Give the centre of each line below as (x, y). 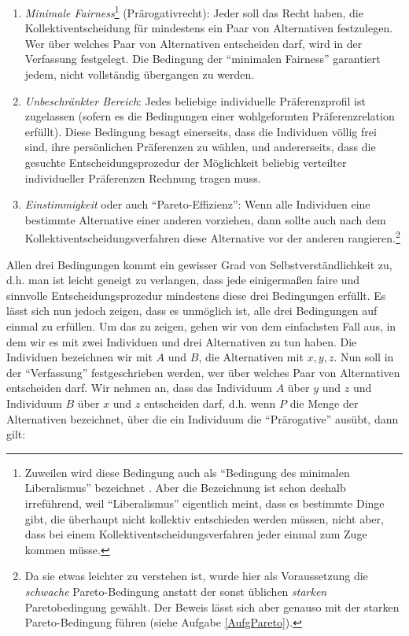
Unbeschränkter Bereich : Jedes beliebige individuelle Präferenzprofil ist (195, 100)
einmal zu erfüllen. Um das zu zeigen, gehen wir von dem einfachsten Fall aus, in (201, 326)
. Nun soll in (364, 357)
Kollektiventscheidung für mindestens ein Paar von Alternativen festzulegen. (209, 28)
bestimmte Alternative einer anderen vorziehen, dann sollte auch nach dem (205, 219)
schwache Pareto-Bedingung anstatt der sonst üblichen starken (176, 591)
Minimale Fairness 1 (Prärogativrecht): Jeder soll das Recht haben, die (194, 11)
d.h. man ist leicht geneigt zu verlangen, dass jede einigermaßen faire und (183, 280)
